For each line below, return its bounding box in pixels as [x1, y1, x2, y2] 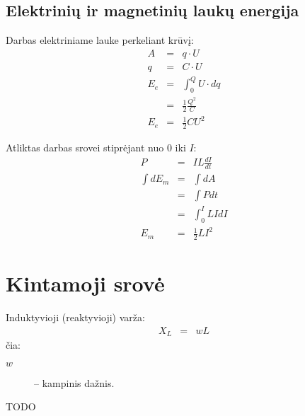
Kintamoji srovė [6, 269, 165, 298]
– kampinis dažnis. [34, 375, 115, 390]
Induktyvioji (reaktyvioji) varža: [6, 310, 145, 325]
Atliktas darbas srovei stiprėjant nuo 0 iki [6, 140, 186, 155]
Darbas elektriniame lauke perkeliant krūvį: [6, 33, 194, 47]
